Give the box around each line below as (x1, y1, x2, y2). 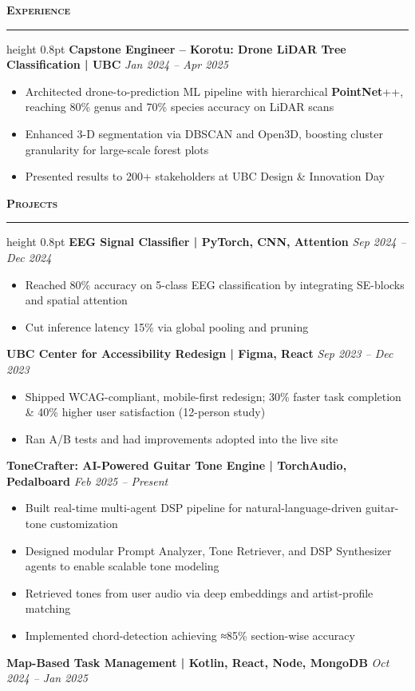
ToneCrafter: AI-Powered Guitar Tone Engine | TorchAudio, (6, 457, 347, 474)
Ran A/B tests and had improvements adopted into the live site (25, 430, 338, 447)
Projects (6, 194, 58, 211)
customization (49, 515, 118, 532)
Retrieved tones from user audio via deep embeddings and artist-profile (25, 584, 373, 601)
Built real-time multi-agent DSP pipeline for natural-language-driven (25, 499, 362, 516)
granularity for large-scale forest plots (25, 141, 209, 157)
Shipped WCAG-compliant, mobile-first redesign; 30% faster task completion (25, 387, 401, 404)
